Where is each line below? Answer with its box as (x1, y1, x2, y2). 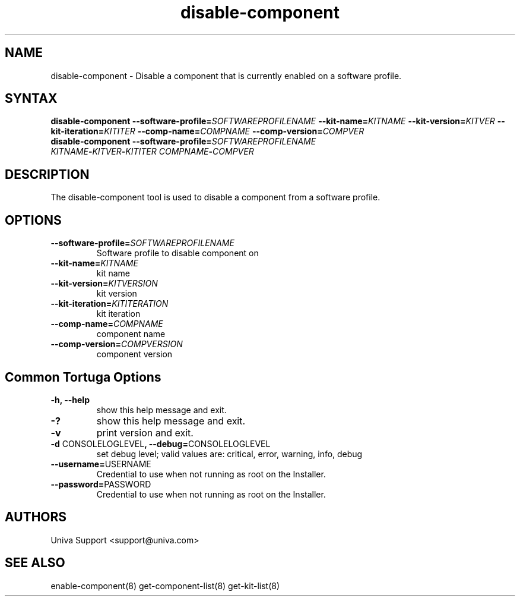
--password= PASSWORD (50, 479, 151, 489)
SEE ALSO (5, 555, 65, 571)
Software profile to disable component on (96, 248, 259, 259)
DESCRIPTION (5, 166, 90, 182)
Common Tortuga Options (5, 369, 161, 385)
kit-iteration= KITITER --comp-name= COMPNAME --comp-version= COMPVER (50, 126, 364, 137)
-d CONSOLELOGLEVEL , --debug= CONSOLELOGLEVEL (50, 438, 271, 449)
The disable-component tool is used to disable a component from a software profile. (50, 192, 381, 203)
